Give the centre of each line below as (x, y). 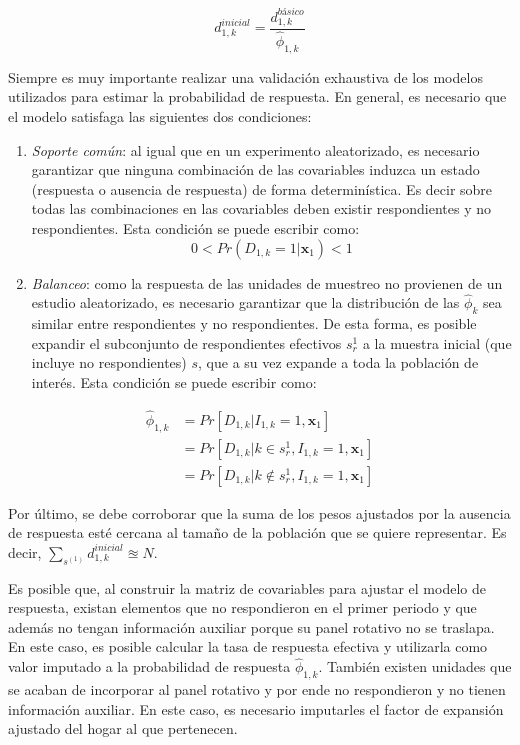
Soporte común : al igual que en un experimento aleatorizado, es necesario (255, 149)
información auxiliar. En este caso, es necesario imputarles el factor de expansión (256, 708)
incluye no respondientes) (109, 362)
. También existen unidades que (415, 666)
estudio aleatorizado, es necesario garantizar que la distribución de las (245, 302)
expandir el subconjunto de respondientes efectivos (186, 342)
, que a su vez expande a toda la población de (338, 362)
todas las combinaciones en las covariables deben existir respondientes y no (261, 208)
